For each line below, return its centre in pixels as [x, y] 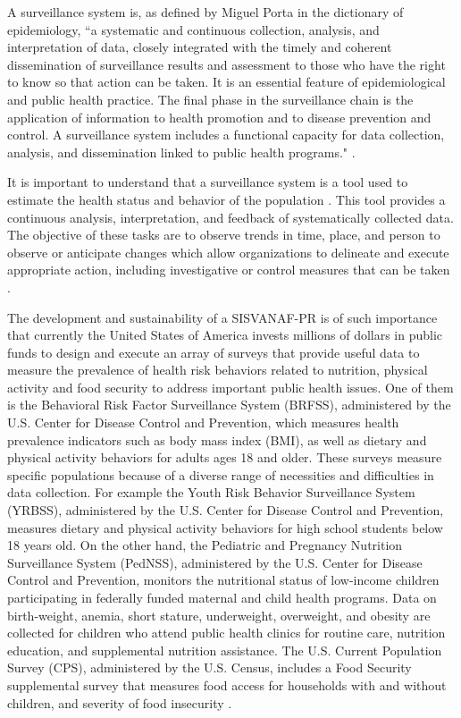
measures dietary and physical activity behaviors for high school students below [225, 527]
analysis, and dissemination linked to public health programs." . [181, 152]
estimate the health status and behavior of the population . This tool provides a [226, 199]
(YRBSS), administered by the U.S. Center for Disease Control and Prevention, [226, 510]
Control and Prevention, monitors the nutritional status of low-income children [223, 580]
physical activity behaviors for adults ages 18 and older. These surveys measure [225, 457]
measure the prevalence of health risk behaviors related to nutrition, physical [218, 370]
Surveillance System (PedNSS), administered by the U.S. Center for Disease [215, 562]
